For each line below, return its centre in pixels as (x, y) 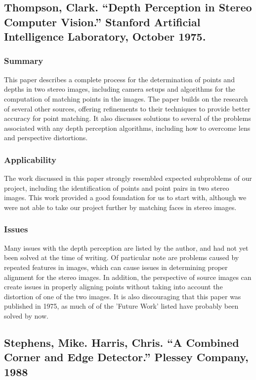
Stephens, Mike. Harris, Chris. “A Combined (122, 342)
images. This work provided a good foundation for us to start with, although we (125, 197)
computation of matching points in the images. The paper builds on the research (126, 98)
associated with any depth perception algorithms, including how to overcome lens (127, 128)
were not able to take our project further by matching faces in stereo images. (120, 207)
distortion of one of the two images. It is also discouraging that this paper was (123, 296)
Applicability (30, 159)
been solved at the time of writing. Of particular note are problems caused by (122, 257)
